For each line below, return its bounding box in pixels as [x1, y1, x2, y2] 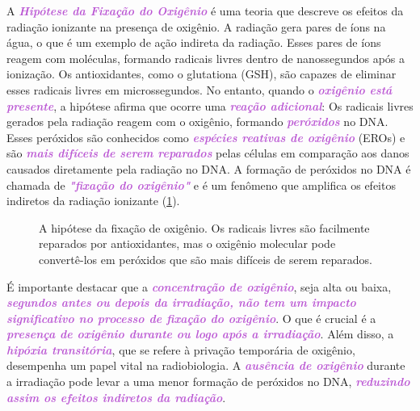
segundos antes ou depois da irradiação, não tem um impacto [6, 294, 356, 311]
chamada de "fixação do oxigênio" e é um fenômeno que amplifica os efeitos [6, 176, 396, 193]
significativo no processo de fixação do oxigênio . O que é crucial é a [6, 309, 376, 326]
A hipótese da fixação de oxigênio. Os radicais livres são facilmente [39, 219, 370, 236]
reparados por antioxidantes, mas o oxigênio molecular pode [39, 235, 336, 252]
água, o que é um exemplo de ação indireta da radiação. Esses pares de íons [6, 34, 381, 51]
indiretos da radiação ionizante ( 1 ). [6, 192, 180, 209]
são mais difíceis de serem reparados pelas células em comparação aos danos [6, 145, 409, 161]
